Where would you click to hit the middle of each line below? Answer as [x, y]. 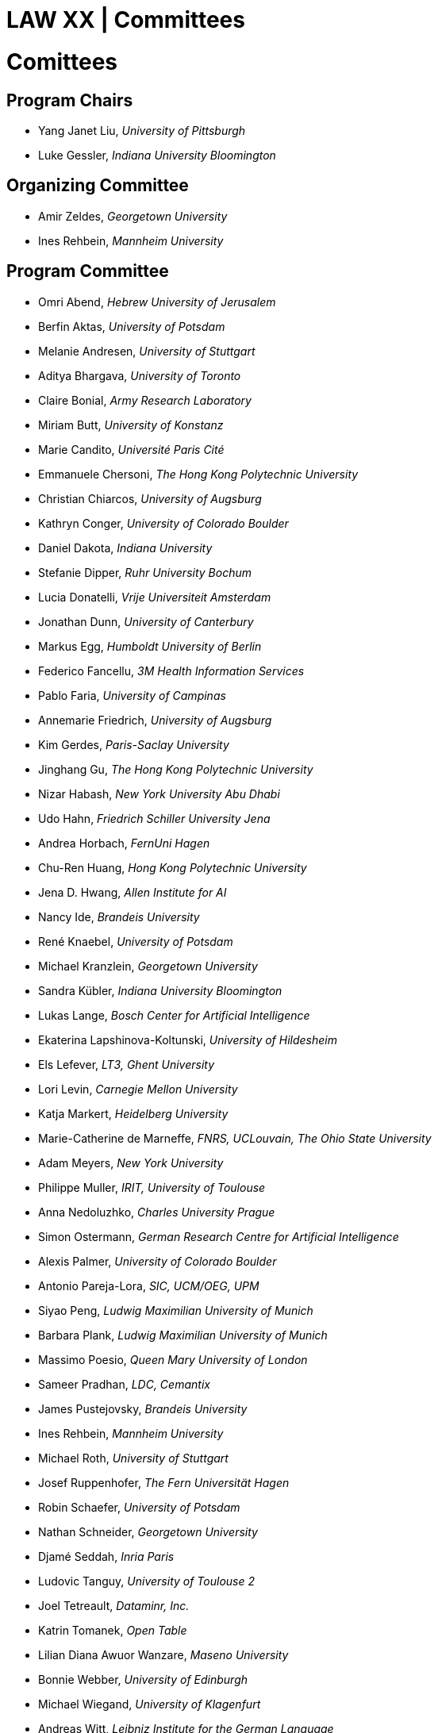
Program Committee [88, 271]
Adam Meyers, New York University [131, 1162]
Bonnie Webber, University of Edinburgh [143, 1679]
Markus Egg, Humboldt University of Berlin [150, 646]
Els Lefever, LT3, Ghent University [127, 1064]
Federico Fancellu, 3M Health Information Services [171, 671]
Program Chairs [70, 100]
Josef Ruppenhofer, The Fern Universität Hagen [164, 1482]
